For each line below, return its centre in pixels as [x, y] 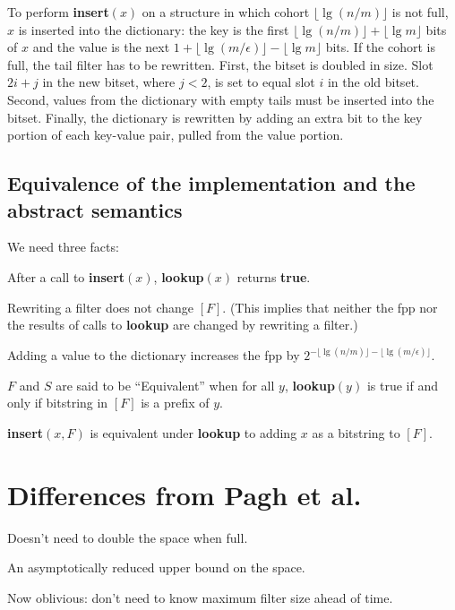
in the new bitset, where [109, 82]
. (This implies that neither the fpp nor [330, 307]
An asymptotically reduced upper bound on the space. [156, 567]
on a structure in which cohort [226, 12]
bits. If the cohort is [380, 47]
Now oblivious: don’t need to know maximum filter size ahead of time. [200, 597]
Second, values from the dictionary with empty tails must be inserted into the [221, 99]
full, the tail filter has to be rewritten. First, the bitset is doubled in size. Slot [220, 64]
